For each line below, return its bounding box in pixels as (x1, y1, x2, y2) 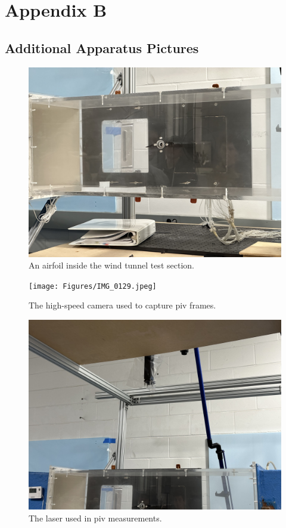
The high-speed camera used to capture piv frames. (29, 299, 216, 311)
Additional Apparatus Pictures (5, 38, 199, 57)
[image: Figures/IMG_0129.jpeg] (29, 282, 157, 291)
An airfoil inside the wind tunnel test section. (29, 259, 194, 271)
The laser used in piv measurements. (29, 511, 162, 524)
